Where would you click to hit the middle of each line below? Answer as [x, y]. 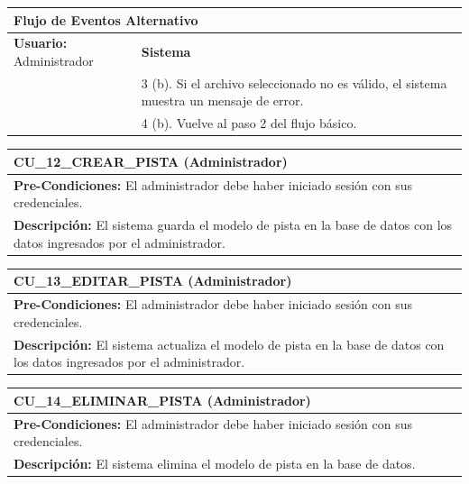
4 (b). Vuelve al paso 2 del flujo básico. [249, 123]
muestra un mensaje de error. [222, 100]
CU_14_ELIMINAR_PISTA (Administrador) [162, 400]
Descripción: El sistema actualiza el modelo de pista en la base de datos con [229, 344]
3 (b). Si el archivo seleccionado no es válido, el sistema [294, 82]
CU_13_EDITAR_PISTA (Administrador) [153, 281]
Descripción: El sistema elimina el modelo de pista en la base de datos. [215, 464]
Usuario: [41, 43]
